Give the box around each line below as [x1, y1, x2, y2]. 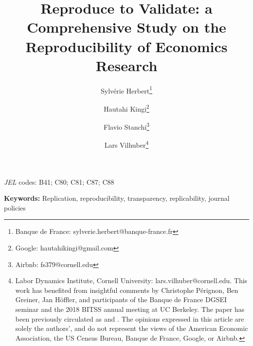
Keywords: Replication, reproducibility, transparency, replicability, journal [4, 193, 230, 203]
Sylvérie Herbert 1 [101, 84, 152, 96]
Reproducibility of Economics [25, 36, 228, 56]
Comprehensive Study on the [27, 17, 226, 37]
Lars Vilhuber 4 [104, 138, 149, 150]
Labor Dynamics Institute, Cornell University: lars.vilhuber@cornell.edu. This [15, 275, 248, 286]
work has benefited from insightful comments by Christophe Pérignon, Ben [15, 285, 238, 295]
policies [4, 202, 26, 212]
